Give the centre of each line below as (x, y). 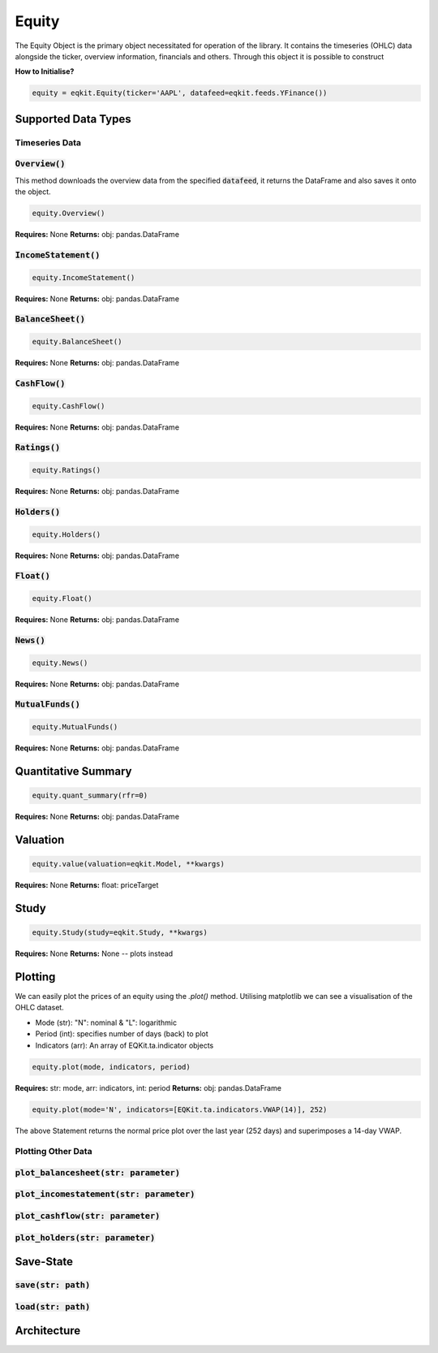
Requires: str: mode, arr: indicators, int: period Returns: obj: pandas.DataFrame (148, 1087)
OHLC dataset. (39, 1008)
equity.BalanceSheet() (77, 342)
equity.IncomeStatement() (84, 277)
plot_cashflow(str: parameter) (88, 1216)
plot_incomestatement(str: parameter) (105, 1194)
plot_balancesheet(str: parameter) (98, 1172)
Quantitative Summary (73, 772)
